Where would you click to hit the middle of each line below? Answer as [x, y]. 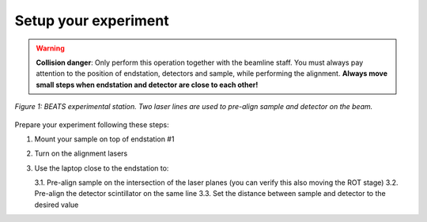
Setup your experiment [92, 21]
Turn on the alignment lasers [81, 153]
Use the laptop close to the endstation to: [102, 168]
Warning [50, 48]
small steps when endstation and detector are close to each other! [147, 85]
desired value [57, 205]
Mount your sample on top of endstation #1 [104, 139]
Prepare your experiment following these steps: [92, 124]
